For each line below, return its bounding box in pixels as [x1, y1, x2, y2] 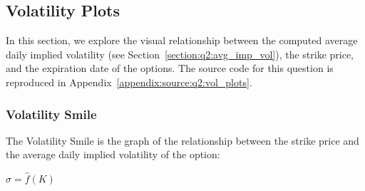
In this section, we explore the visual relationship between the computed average [6, 33, 358, 48]
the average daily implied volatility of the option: [6, 147, 220, 162]
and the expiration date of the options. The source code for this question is [6, 61, 334, 76]
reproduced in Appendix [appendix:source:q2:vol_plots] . [6, 74, 252, 89]
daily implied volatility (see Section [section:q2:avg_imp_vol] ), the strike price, [6, 46, 354, 61]
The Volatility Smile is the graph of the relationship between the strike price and [6, 133, 359, 148]
